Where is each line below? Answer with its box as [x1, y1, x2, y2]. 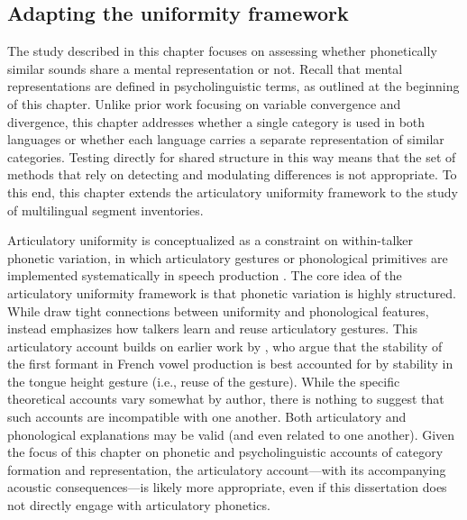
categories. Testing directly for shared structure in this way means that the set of [7, 147, 456, 166]
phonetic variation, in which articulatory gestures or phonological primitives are [7, 248, 448, 267]
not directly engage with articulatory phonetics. [7, 496, 270, 515]
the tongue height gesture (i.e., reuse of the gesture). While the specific [7, 371, 400, 390]
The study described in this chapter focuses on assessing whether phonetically [7, 41, 437, 60]
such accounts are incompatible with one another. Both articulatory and [7, 407, 407, 426]
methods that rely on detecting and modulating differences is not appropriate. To [7, 165, 457, 184]
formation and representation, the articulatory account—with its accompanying [7, 460, 446, 479]
